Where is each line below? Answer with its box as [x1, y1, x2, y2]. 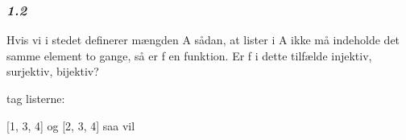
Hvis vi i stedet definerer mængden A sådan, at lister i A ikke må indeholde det [6, 31, 400, 48]
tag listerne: [6, 90, 65, 106]
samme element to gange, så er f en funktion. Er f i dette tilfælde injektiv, [6, 47, 372, 64]
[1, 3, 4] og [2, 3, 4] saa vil [6, 117, 135, 134]
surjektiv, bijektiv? [6, 63, 99, 80]
